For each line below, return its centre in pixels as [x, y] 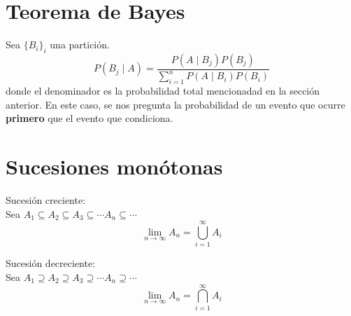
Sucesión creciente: [46, 200]
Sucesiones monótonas [114, 166]
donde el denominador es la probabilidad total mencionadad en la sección [163, 91]
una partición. [80, 44]
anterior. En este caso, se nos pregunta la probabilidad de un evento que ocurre [175, 104]
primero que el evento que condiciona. [89, 118]
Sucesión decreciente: [51, 263]
